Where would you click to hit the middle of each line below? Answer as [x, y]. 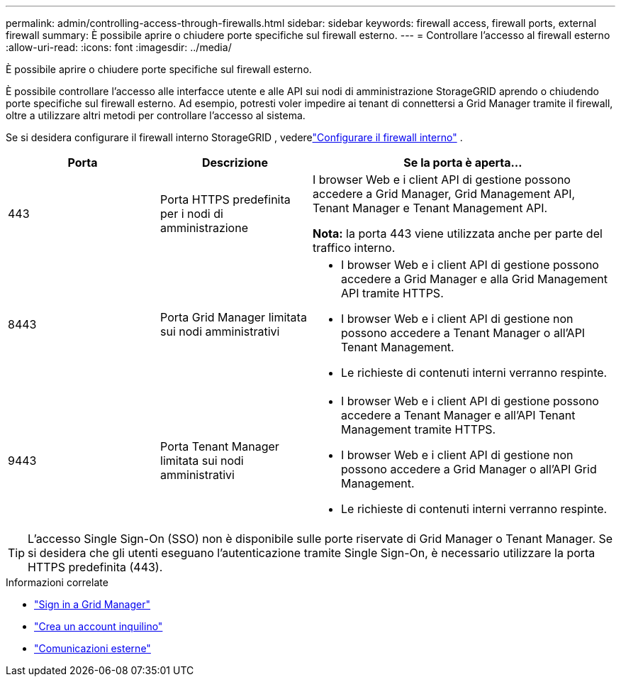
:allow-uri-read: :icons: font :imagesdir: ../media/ [119, 47]
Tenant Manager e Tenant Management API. [430, 208]
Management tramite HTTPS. [419, 429]
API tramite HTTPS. [392, 293]
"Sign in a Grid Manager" [93, 604]
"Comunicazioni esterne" [93, 648]
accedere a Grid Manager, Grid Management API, [444, 194]
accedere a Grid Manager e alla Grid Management [474, 279]
